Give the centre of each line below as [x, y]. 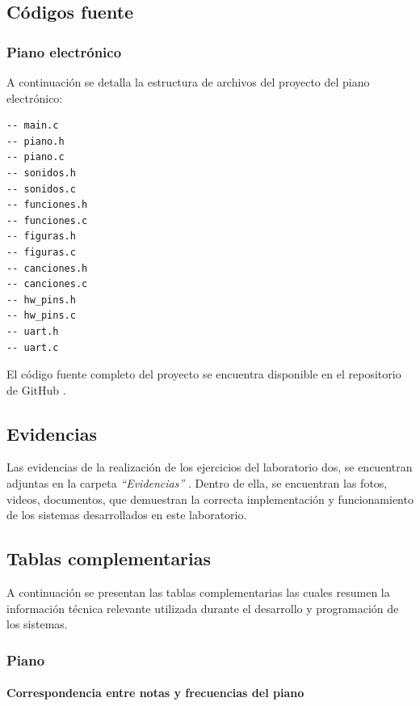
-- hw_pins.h [41, 300]
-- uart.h [33, 331]
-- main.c [33, 126]
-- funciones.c [47, 220]
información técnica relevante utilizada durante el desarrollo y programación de [203, 608]
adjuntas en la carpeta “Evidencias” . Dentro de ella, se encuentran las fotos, [197, 483]
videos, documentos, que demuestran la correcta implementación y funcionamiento [210, 499]
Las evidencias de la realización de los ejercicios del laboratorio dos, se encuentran [210, 467]
